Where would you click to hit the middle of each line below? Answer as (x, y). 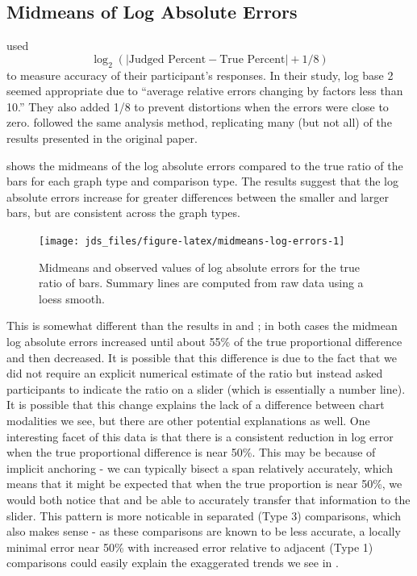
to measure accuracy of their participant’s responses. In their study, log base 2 (200, 75)
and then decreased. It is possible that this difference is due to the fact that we (202, 357)
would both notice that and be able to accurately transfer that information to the (208, 499)
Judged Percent (167, 59)
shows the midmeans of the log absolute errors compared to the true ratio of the (205, 165)
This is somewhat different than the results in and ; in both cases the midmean (202, 326)
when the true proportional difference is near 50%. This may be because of (191, 452)
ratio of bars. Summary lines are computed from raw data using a (201, 283)
